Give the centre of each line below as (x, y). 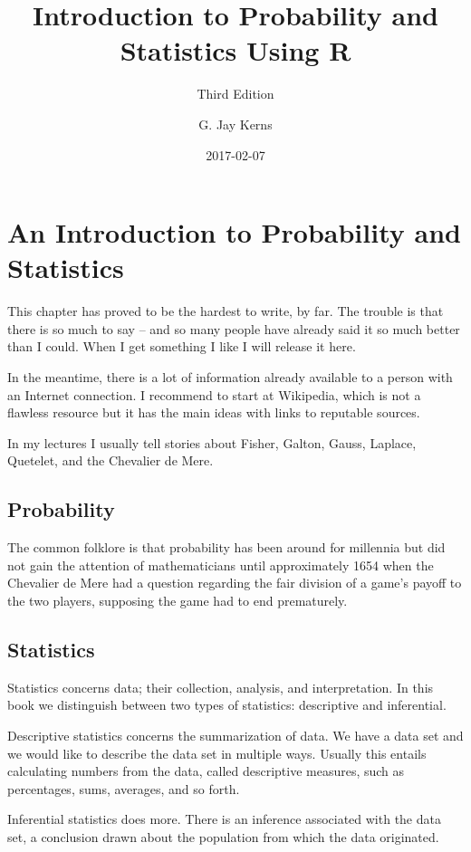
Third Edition (235, 94)
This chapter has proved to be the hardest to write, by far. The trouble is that (226, 311)
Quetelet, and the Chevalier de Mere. (111, 460)
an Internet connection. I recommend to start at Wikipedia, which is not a (214, 394)
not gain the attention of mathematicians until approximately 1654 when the (221, 565)
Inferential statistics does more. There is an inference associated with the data (224, 819)
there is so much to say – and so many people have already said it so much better (234, 328)
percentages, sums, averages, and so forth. (124, 788)
